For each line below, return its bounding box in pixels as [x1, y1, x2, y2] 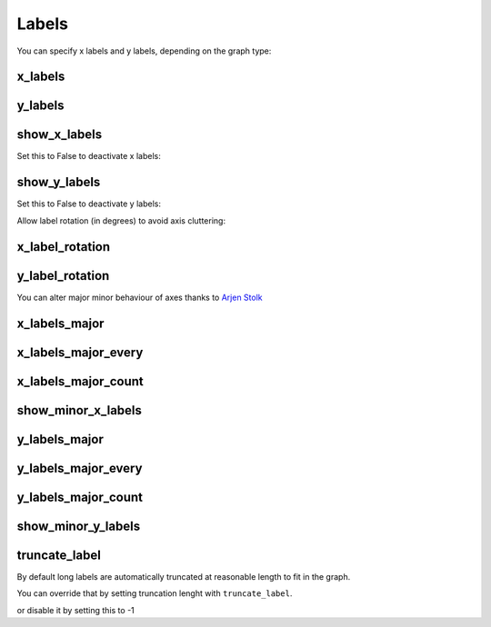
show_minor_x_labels [16, 403, 143, 418]
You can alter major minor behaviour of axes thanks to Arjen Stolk [16, 292, 263, 303]
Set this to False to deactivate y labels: [16, 198, 161, 209]
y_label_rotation [16, 268, 110, 284]
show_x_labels [16, 127, 103, 143]
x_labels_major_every [16, 344, 144, 360]
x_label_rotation [16, 239, 111, 254]
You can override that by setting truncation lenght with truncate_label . [16, 588, 293, 599]
